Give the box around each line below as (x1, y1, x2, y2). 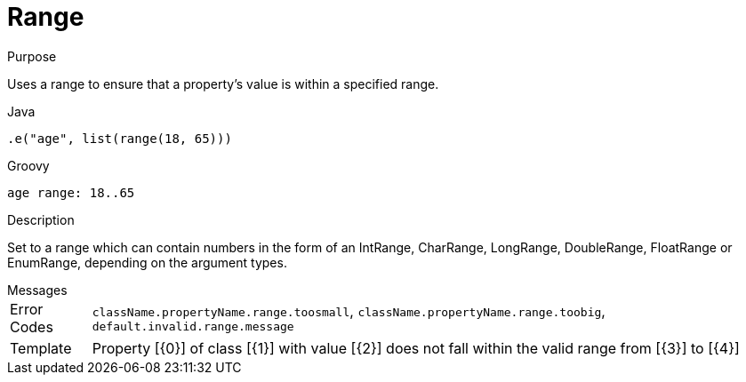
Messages (7, 282, 68, 298)
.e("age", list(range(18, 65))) (7, 131, 232, 146)
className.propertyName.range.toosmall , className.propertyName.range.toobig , (92, 302, 606, 321)
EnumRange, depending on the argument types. (7, 254, 287, 270)
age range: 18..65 (7, 185, 135, 200)
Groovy (7, 157, 50, 173)
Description (7, 211, 75, 227)
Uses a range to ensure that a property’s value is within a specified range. (7, 76, 439, 92)
